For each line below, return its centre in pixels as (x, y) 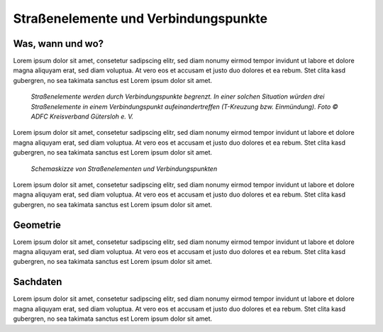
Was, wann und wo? (59, 44)
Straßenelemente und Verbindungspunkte (140, 18)
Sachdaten (38, 282)
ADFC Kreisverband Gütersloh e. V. (82, 116)
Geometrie (37, 225)
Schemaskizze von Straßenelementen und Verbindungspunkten (124, 168)
